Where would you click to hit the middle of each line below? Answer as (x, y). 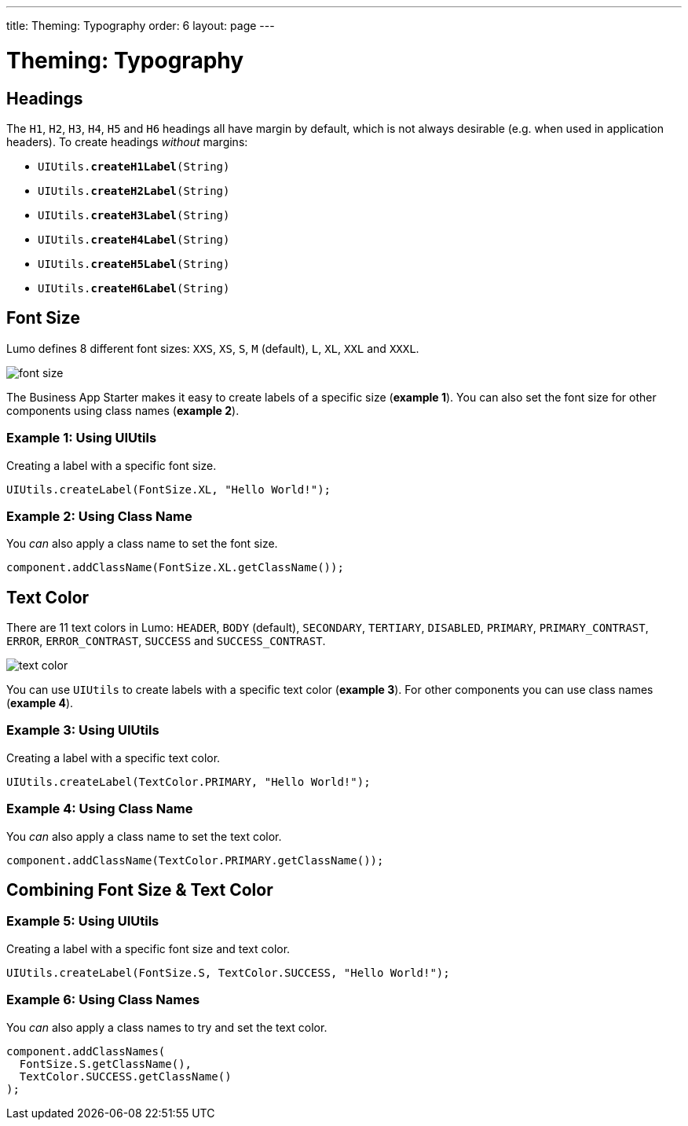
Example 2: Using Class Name (99, 516)
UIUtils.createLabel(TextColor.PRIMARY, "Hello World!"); (188, 781)
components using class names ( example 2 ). (123, 410)
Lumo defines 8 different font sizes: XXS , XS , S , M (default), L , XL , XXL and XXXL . (213, 348)
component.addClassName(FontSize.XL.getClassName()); (175, 568)
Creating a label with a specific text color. (113, 757)
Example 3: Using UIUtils (83, 730)
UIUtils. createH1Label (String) (134, 166)
